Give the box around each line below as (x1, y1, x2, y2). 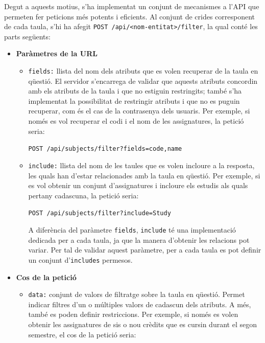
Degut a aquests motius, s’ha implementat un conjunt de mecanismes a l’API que (4, 1, 259, 11)
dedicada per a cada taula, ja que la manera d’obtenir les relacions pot (28, 234, 250, 245)
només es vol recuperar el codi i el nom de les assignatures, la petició (28, 116, 244, 126)
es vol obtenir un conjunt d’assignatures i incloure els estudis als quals (28, 180, 248, 191)
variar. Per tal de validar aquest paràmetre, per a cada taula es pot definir (28, 244, 261, 255)
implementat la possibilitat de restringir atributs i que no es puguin (28, 95, 240, 106)
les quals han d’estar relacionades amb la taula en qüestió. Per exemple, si (28, 170, 260, 180)
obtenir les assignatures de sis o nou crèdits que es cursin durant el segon (28, 318, 257, 329)
